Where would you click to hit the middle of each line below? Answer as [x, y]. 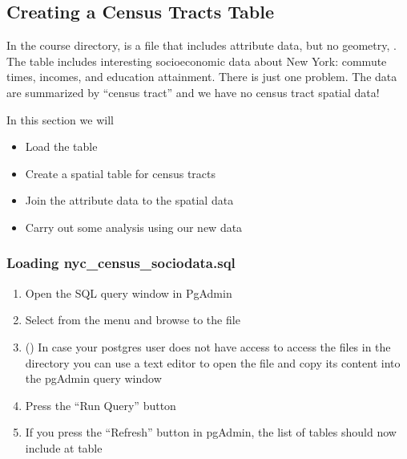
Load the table [61, 146]
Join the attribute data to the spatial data [129, 200]
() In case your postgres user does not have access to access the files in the [208, 346]
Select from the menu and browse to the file [133, 320]
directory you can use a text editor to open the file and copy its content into [213, 362]
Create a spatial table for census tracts [121, 173]
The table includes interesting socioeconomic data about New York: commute [197, 61]
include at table [64, 447]
